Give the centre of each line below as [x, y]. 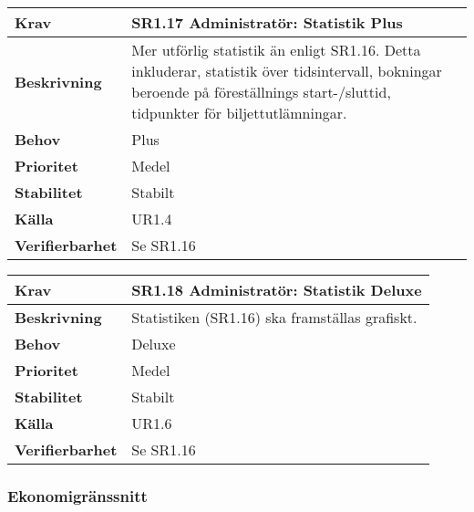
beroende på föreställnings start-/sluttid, [261, 92]
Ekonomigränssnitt [77, 495]
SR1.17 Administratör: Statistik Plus [267, 22]
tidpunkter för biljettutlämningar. [239, 113]
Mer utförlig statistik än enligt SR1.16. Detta [276, 50]
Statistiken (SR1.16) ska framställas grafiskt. [274, 317]
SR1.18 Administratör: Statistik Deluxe [277, 290]
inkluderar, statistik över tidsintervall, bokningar [287, 71]
